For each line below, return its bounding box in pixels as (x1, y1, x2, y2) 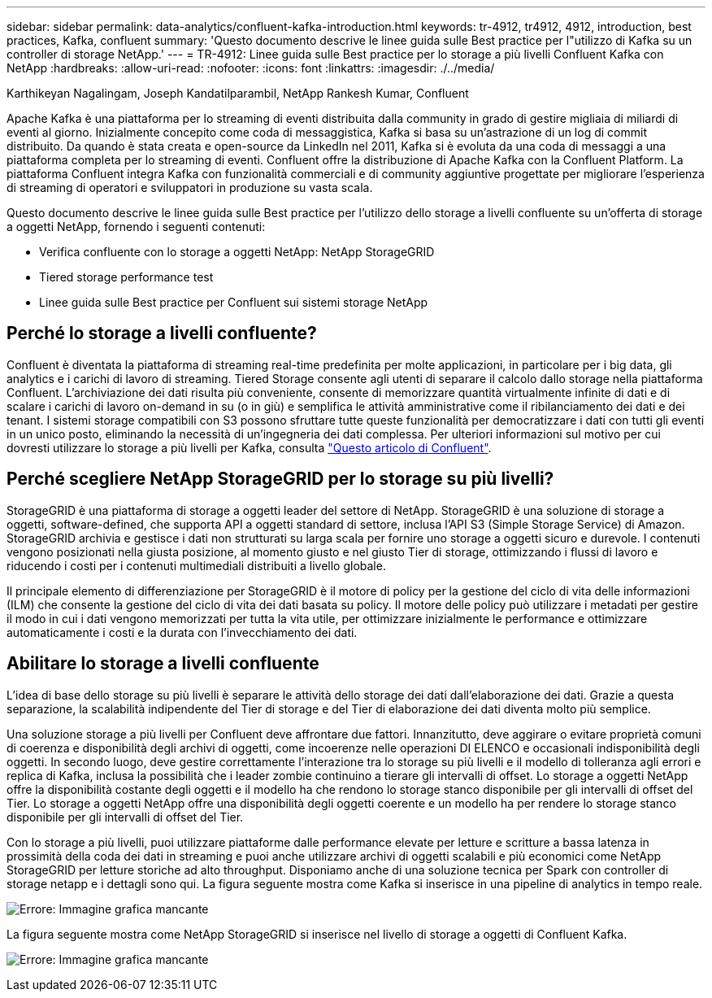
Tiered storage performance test (39, 270, 214, 284)
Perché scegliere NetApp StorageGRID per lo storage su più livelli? (7, 468, 554, 490)
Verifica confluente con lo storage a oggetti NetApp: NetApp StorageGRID (39, 245, 435, 259)
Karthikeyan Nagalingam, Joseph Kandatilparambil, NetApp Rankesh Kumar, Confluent (7, 86, 469, 100)
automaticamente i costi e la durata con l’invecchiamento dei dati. (7, 625, 358, 639)
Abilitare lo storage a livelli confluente (7, 653, 319, 674)
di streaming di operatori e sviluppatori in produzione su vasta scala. (7, 181, 373, 194)
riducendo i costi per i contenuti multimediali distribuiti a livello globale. (7, 558, 386, 573)
